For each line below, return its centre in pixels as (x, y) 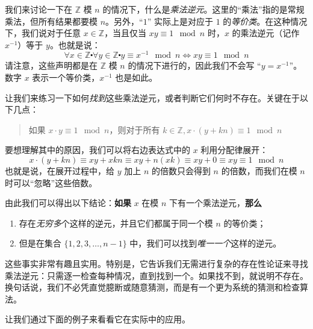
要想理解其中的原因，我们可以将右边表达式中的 (98, 150)
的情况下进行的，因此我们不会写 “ (194, 65)
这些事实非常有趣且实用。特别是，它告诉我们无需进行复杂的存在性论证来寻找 (156, 263)
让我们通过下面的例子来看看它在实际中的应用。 (98, 319)
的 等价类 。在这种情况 (265, 21)
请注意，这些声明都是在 (51, 65)
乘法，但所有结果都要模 (51, 21)
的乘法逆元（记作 (266, 33)
